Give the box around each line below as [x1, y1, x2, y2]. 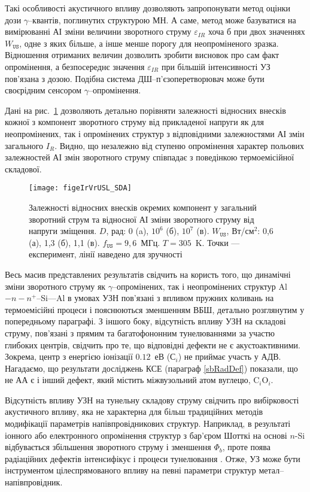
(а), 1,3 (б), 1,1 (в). [29, 236, 100, 248]
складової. [5, 162, 42, 175]
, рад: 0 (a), [106, 224, 149, 237]
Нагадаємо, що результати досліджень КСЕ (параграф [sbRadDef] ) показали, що [5, 362, 298, 374]
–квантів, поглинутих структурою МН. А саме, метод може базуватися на [28, 13, 296, 26]
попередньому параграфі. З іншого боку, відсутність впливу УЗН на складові [5, 315, 286, 327]
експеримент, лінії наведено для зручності [29, 248, 183, 260]
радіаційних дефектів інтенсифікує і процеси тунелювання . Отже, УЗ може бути [5, 452, 300, 464]
